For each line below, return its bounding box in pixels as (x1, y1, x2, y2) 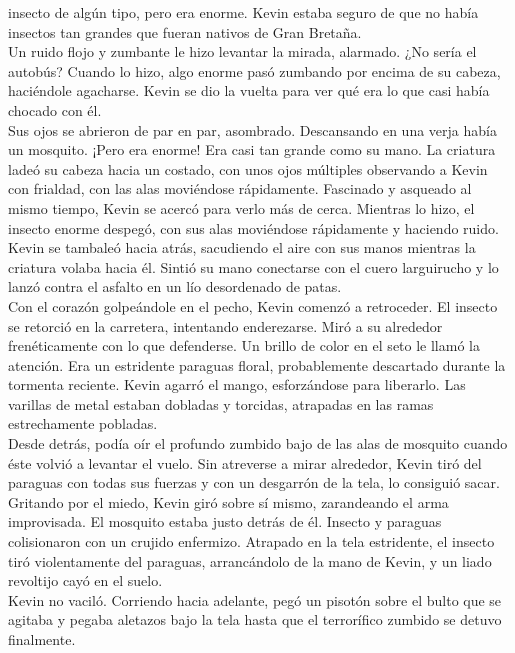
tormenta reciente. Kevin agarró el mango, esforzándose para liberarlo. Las (8, 374, 466, 395)
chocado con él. (8, 99, 102, 120)
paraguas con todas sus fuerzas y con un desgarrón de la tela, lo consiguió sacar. (8, 472, 500, 493)
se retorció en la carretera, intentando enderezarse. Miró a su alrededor (8, 315, 443, 336)
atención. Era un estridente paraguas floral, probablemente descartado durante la (8, 354, 506, 375)
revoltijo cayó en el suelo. (8, 570, 163, 591)
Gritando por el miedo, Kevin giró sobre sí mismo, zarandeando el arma (8, 491, 449, 512)
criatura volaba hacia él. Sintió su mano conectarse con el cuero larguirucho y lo (8, 256, 499, 277)
